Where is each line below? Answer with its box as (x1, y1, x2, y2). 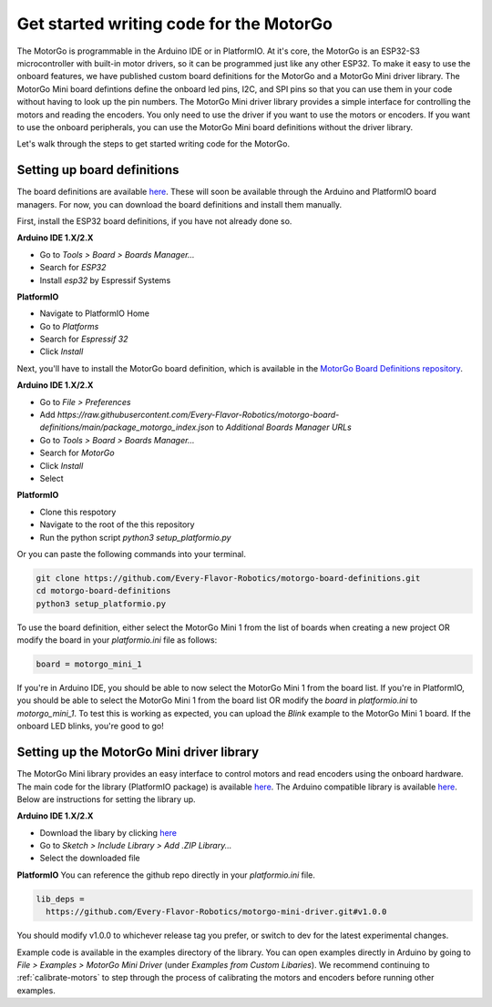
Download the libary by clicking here (39, 827, 178, 838)
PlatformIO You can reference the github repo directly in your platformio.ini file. (16, 870, 316, 880)
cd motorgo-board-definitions (36, 585, 171, 596)
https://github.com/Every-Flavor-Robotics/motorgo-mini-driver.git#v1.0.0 (46, 907, 387, 917)
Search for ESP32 (39, 262, 107, 273)
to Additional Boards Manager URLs (215, 422, 353, 432)
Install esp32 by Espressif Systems (39, 274, 171, 286)
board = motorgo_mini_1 (36, 659, 143, 669)
